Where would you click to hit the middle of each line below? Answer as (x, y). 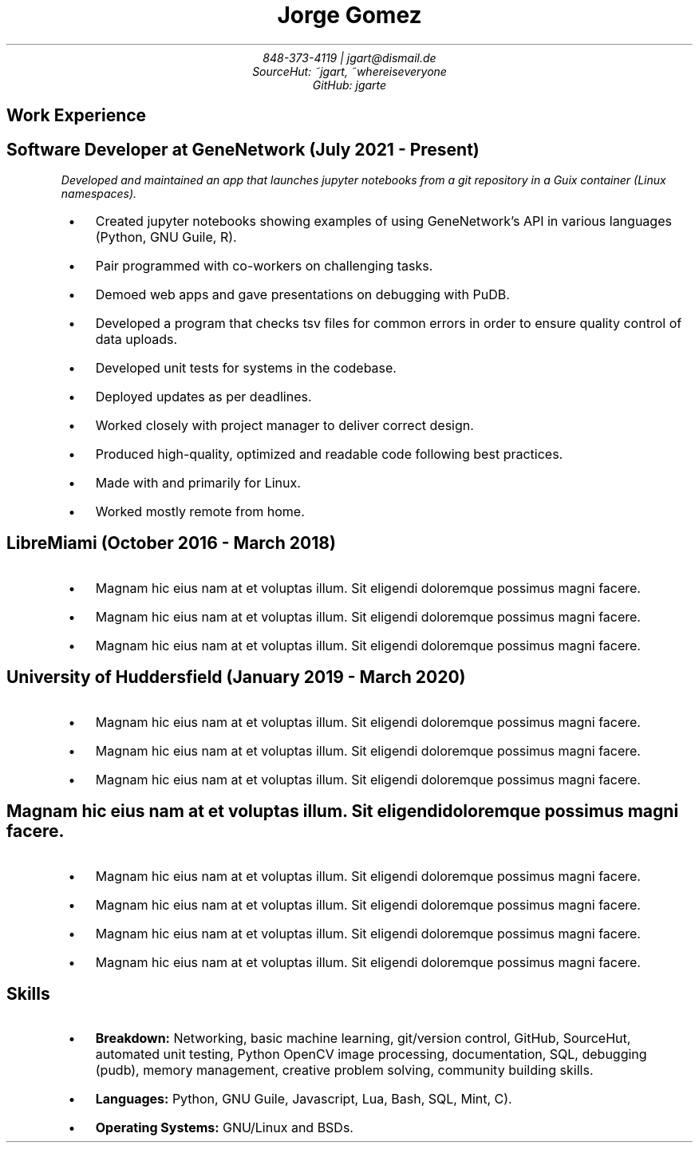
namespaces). (99, 194)
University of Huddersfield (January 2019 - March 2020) (236, 677)
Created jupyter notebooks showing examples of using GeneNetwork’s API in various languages (383, 221)
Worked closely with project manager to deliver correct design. (284, 426)
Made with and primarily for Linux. (198, 483)
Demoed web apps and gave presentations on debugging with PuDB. (302, 295)
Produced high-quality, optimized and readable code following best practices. (329, 454)
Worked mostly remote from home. (200, 512)
